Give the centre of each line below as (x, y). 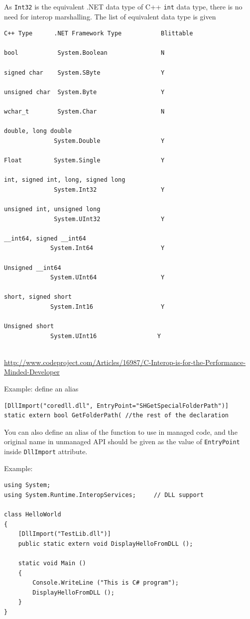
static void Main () (52, 563)
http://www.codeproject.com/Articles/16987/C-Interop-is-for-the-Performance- (125, 362)
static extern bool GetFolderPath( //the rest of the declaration (117, 416)
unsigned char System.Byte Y (84, 92)
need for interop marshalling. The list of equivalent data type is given (110, 16)
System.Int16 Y (108, 307)
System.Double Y (109, 141)
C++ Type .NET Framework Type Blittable (99, 34)
